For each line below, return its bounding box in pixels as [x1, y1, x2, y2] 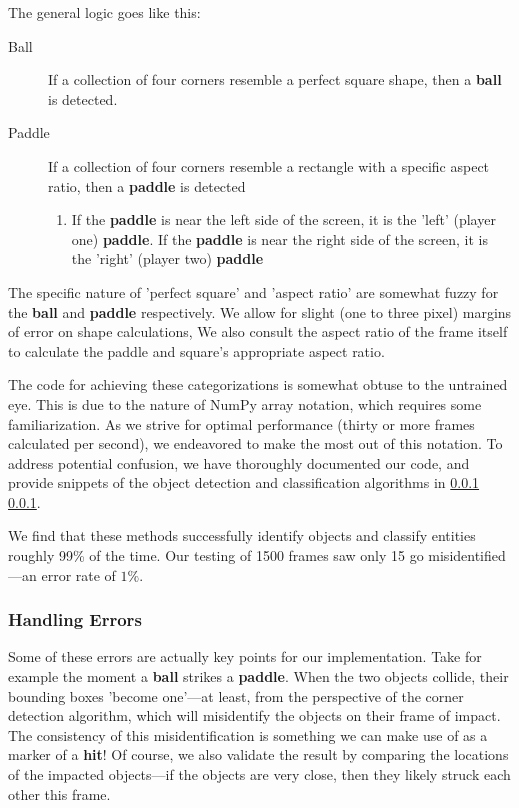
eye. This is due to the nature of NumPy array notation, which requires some [8, 393, 482, 414]
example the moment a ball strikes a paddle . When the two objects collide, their [8, 666, 509, 687]
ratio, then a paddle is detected [48, 175, 246, 196]
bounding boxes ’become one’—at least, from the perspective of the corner [8, 685, 464, 706]
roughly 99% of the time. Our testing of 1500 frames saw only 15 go [8, 545, 424, 566]
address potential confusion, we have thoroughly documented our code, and [8, 452, 470, 473]
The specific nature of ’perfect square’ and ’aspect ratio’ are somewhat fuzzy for [8, 281, 499, 302]
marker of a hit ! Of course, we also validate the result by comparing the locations [8, 744, 509, 765]
